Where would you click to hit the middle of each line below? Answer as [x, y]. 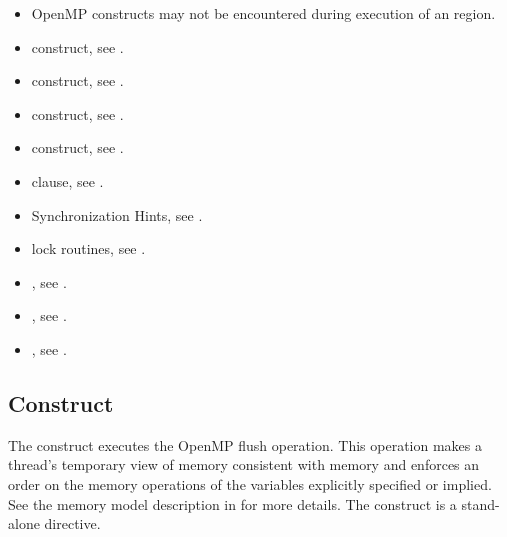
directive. [72, 523]
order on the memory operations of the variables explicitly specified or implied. [250, 483]
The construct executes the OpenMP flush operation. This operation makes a [245, 444]
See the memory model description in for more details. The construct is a [232, 503]
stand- [480, 503]
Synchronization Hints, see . [117, 214]
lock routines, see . [88, 248]
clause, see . [67, 180]
